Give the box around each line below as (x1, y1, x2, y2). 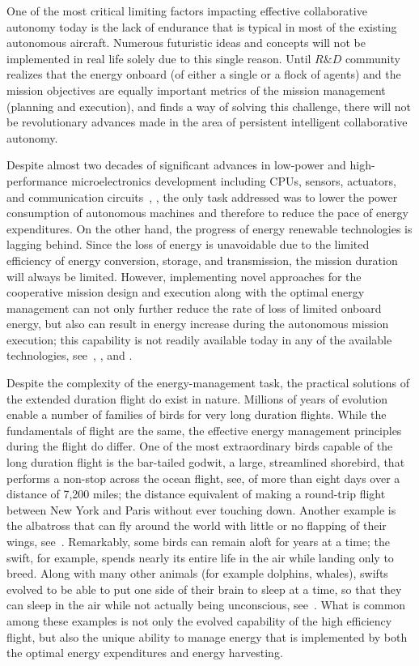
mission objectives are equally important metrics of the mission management (6, 81, 386, 98)
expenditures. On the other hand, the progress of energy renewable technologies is (6, 220, 413, 237)
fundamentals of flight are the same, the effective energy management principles (6, 421, 402, 438)
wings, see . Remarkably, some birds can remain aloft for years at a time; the (6, 533, 391, 549)
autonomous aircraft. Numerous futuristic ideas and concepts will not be (6, 34, 366, 51)
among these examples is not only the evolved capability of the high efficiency (6, 612, 392, 629)
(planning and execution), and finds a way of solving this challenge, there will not (6, 97, 412, 114)
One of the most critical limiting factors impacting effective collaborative (6, 2, 367, 19)
